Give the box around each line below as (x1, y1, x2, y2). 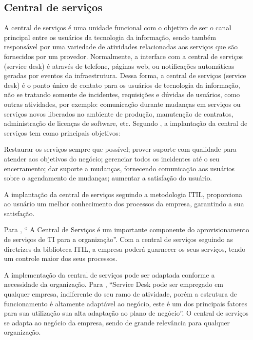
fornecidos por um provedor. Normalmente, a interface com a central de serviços (4, 51, 243, 61)
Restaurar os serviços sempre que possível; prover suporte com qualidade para (4, 144, 237, 154)
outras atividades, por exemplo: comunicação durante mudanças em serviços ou (4, 99, 241, 109)
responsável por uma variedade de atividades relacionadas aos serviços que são (4, 41, 238, 52)
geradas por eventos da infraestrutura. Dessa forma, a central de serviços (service (4, 70, 246, 80)
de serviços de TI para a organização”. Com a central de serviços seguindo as (4, 234, 233, 244)
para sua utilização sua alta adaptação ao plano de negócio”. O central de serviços (4, 308, 249, 318)
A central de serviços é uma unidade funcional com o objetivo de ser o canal (4, 22, 232, 33)
